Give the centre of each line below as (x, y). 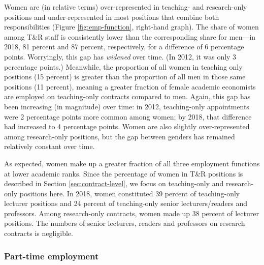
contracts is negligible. (39, 233)
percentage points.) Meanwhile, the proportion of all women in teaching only (123, 66)
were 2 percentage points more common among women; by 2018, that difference (128, 116)
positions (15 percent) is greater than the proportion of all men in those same (125, 77)
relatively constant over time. (49, 146)
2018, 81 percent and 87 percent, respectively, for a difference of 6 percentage (124, 47)
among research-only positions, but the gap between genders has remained (120, 136)
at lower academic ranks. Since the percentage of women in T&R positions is (124, 173)
